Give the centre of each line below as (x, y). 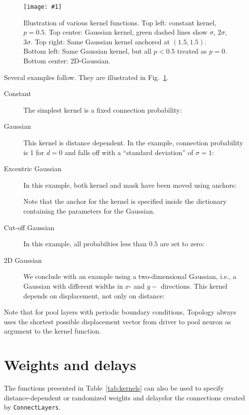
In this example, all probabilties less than (85, 244)
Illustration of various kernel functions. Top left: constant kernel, (120, 22)
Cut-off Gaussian (29, 227)
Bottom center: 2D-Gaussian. (67, 61)
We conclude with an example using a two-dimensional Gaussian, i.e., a (130, 276)
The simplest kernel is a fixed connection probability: (103, 109)
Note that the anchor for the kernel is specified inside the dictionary (125, 201)
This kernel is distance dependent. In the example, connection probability (133, 142)
